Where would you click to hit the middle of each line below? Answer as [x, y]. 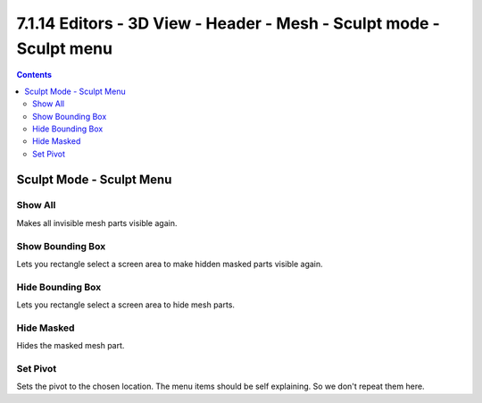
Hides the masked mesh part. [71, 346]
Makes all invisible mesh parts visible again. [97, 222]
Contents [34, 75]
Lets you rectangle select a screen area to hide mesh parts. [126, 305]
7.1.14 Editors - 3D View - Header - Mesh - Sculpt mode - [229, 23]
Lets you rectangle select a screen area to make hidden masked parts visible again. [170, 264]
